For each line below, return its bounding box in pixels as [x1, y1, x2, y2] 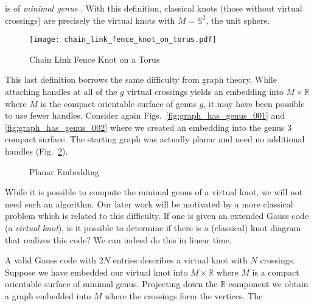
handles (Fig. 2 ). [5, 145, 68, 157]
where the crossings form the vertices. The [105, 289, 263, 302]
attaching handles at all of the [5, 85, 117, 98]
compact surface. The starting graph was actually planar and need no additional [5, 133, 305, 145]
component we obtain [228, 277, 309, 290]
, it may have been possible [203, 97, 305, 110]
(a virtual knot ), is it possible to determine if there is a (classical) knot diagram [5, 221, 301, 234]
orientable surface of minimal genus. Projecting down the [5, 277, 218, 290]
